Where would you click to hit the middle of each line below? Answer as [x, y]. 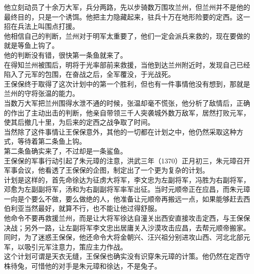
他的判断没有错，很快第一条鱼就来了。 [65, 55]
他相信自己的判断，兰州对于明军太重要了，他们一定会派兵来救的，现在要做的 [127, 35]
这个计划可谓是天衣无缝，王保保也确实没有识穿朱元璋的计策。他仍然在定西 [124, 256]
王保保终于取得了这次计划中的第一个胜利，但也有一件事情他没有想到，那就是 [127, 83]
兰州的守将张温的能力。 [42, 93]
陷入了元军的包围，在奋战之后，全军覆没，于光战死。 [89, 74]
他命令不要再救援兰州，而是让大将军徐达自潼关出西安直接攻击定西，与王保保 [127, 218]
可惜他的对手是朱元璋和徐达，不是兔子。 [96, 266]
